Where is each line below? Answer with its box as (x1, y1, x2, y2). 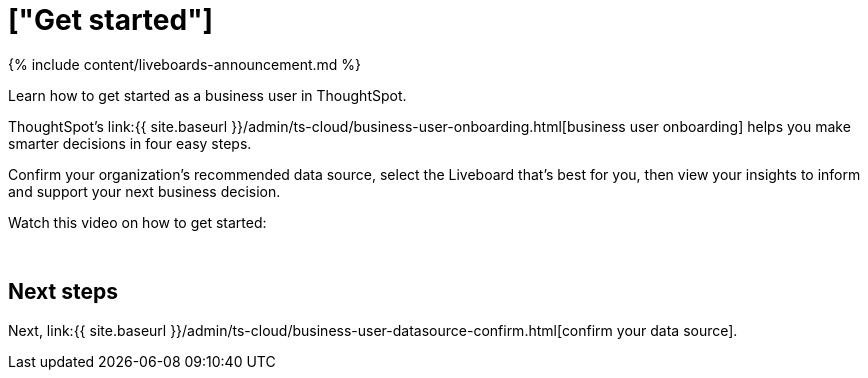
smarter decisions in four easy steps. (8, 134, 252, 152)
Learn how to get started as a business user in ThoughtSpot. (8, 86, 407, 104)
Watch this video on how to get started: (8, 213, 267, 231)
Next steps (8, 279, 118, 305)
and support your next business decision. (8, 182, 281, 200)
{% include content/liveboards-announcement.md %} (8, 55, 362, 73)
